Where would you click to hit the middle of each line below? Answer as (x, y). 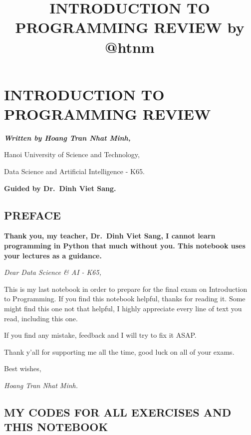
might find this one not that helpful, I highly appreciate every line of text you (123, 309)
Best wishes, (23, 368)
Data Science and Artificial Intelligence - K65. (74, 171)
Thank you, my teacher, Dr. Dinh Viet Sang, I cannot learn (110, 236)
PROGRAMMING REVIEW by (130, 27)
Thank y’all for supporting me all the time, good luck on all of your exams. (119, 351)
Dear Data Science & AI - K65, (53, 272)
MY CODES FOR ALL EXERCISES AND (118, 412)
